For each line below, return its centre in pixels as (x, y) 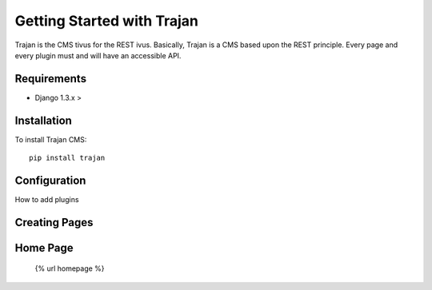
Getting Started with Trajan (107, 21)
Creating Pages (54, 222)
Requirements (51, 79)
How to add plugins (47, 200)
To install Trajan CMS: (51, 139)
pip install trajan (67, 158)
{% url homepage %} (70, 268)
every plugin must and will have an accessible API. (98, 55)
